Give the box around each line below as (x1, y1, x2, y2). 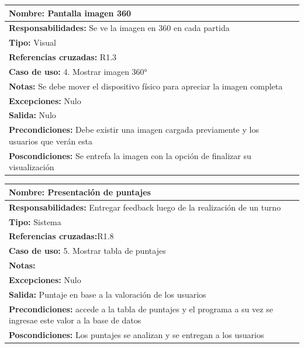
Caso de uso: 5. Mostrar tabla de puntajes (9, 244, 166, 257)
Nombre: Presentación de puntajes (9, 185, 151, 198)
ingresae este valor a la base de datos (9, 314, 141, 326)
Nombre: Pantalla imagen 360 (9, 6, 132, 19)
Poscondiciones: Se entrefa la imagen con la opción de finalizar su (9, 149, 251, 161)
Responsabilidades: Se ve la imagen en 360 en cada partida (9, 22, 230, 34)
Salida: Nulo (9, 109, 56, 121)
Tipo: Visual (9, 36, 56, 49)
